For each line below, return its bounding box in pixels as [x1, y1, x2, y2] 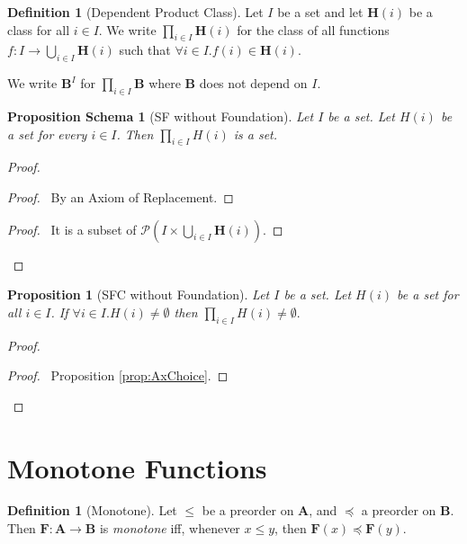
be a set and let [277, 3, 364, 21]
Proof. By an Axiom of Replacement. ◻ [7, 187, 234, 206]
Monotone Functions [7, 449, 267, 486]
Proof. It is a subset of [7, 219, 137, 238]
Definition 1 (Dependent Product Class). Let [7, 3, 264, 21]
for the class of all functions [237, 20, 390, 39]
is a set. [233, 124, 278, 143]
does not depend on [199, 74, 308, 93]
